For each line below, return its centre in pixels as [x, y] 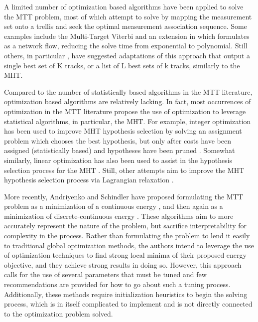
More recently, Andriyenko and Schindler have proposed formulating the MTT [124, 196]
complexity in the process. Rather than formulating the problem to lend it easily [127, 236]
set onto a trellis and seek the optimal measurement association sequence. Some [126, 26]
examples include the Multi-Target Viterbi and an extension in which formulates [127, 36]
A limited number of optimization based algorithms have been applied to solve [124, 6]
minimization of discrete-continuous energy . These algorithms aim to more [119, 216]
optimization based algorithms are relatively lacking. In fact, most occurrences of [128, 101]
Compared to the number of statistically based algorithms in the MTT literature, [128, 91]
